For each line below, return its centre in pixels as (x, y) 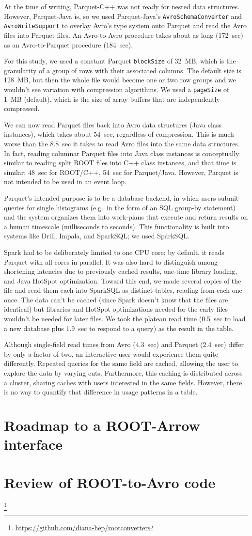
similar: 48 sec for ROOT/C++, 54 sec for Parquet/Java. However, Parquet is (121, 172)
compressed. (22, 108)
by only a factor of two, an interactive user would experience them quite (111, 354)
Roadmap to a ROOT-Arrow (102, 425)
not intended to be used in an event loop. (65, 181)
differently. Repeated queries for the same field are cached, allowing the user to (121, 363)
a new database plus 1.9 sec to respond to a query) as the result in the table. (119, 328)
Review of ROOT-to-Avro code (110, 482)
